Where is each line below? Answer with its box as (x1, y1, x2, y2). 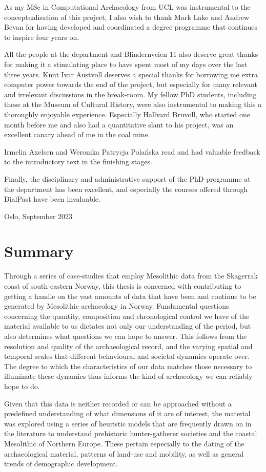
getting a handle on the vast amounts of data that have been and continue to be (4, 290, 256, 301)
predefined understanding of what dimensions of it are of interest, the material (4, 408, 251, 419)
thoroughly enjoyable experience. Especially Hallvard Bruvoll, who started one (4, 109, 250, 119)
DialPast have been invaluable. (4, 194, 100, 204)
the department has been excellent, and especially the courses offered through (4, 183, 248, 194)
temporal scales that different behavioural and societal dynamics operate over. (4, 351, 250, 361)
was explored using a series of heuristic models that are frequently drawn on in (4, 418, 252, 428)
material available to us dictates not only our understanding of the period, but (4, 320, 251, 331)
